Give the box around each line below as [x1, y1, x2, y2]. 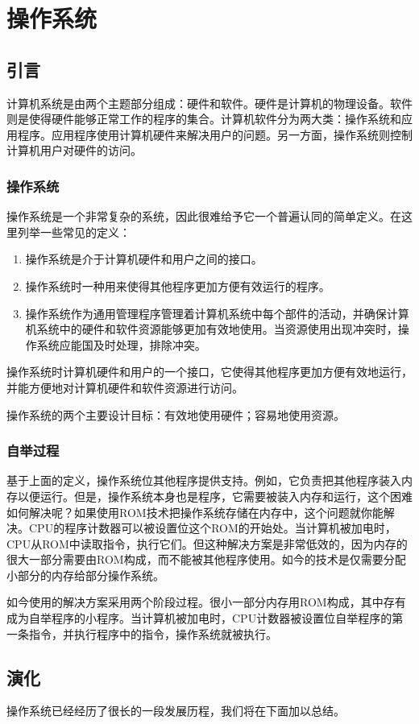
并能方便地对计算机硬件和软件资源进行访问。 [6, 379, 243, 395]
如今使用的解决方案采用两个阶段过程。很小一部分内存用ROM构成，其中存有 [6, 594, 406, 610]
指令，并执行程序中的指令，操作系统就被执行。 [28, 625, 277, 642]
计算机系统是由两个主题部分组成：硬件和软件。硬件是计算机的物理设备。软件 [6, 94, 413, 111]
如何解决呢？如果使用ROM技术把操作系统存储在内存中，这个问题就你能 [6, 503, 384, 520]
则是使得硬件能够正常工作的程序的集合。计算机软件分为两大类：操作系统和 [6, 110, 401, 127]
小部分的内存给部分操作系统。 [6, 566, 164, 583]
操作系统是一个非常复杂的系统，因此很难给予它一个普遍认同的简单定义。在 [6, 208, 401, 225]
